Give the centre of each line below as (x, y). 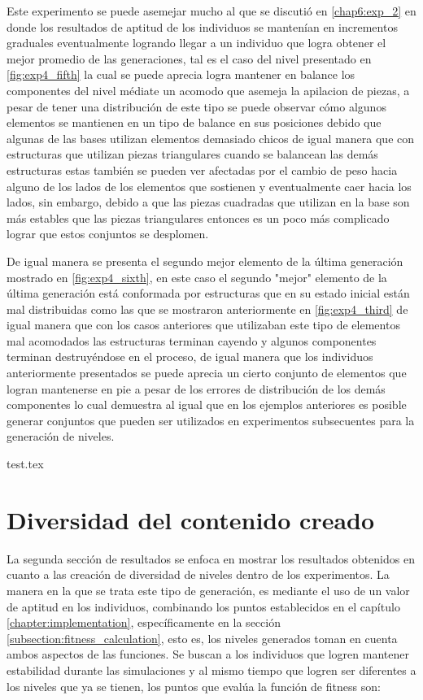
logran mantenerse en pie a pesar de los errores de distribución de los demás (196, 388)
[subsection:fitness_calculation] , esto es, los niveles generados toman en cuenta (202, 638)
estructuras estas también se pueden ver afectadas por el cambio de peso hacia (202, 170)
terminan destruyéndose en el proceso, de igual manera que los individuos (190, 357)
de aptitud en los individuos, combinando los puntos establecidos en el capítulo (203, 606)
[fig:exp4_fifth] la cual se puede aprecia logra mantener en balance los (181, 74)
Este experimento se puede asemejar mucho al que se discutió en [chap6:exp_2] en (211, 11)
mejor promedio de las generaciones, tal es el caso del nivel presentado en (189, 58)
